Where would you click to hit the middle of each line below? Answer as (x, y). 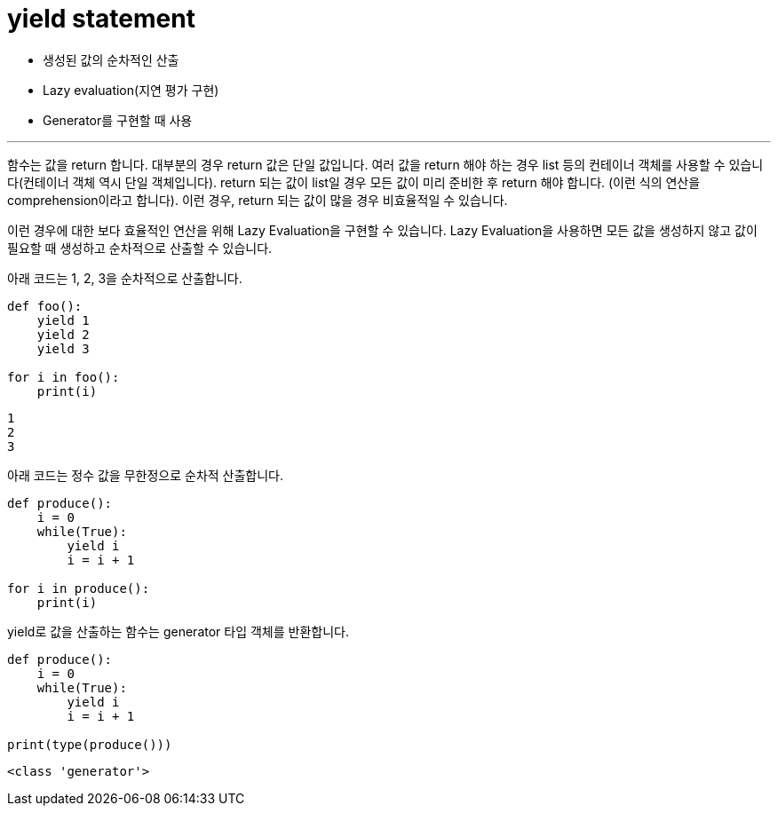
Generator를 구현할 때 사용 (118, 120)
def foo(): (45, 306)
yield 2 (63, 334)
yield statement (101, 19)
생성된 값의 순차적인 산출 (111, 59)
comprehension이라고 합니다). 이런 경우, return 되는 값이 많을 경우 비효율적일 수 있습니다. (258, 200)
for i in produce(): (79, 588)
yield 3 (63, 348)
